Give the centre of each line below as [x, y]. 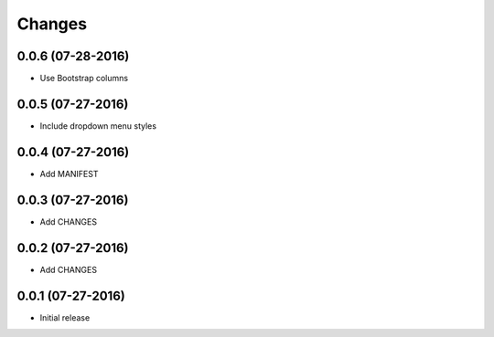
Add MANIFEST [69, 174]
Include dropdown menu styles [98, 126]
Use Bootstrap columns [84, 79]
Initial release [65, 317]
